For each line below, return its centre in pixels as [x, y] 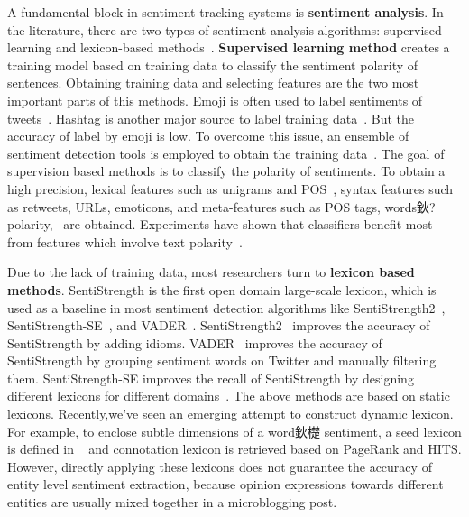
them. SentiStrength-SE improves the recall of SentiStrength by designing [211, 378]
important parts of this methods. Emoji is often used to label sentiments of [215, 100]
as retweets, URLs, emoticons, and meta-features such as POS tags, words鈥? [221, 206]
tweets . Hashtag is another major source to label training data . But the [211, 118]
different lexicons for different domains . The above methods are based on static [229, 396]
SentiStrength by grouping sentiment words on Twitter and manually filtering [222, 360]
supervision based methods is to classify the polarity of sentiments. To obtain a [226, 171]
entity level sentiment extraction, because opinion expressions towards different [225, 484]
